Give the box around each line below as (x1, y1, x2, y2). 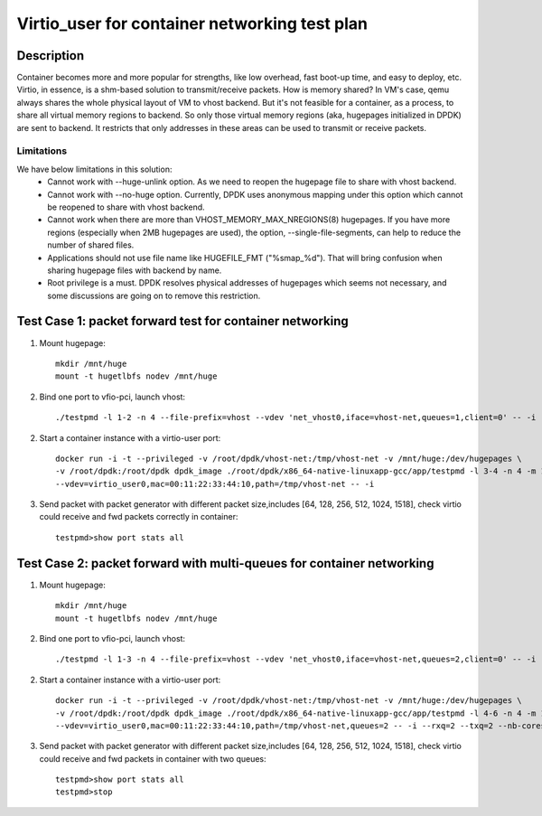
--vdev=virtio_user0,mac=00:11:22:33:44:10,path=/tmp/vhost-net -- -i (55, 479, 375, 489)
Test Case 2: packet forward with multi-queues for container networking (16, 556, 435, 571)
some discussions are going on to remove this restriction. (47, 290, 261, 301)
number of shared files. (47, 239, 135, 250)
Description (16, 48, 85, 63)
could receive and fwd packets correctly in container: (39, 511, 238, 522)
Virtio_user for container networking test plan (16, 14, 368, 33)
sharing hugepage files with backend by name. (47, 265, 222, 276)
